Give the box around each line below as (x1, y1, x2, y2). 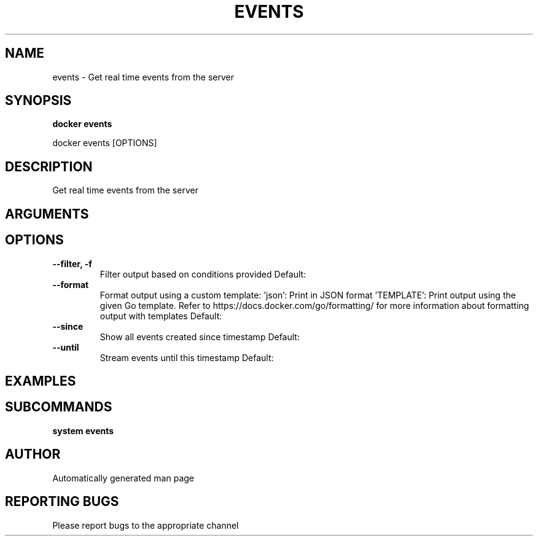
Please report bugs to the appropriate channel (52, 520, 239, 531)
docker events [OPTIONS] (52, 138, 157, 149)
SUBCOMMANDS (5, 399, 112, 415)
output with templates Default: (99, 310, 222, 321)
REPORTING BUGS (5, 494, 119, 510)
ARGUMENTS (5, 206, 89, 222)
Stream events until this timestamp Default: (99, 352, 274, 363)
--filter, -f (52, 258, 92, 269)
